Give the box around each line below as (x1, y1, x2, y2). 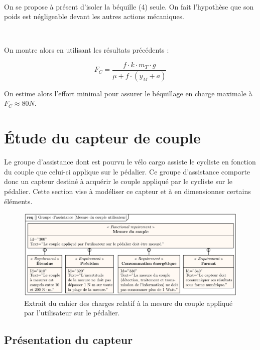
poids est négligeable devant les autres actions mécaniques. (4, 11, 185, 22)
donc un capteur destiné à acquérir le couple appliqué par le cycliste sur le (4, 176, 233, 187)
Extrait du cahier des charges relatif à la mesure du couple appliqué (24, 297, 233, 308)
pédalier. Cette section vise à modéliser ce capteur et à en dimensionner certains (4, 186, 251, 196)
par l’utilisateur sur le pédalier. (24, 307, 120, 318)
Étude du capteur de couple (4, 127, 201, 148)
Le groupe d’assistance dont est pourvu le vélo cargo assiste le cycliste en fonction (4, 156, 256, 167)
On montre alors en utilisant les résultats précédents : (4, 45, 169, 55)
